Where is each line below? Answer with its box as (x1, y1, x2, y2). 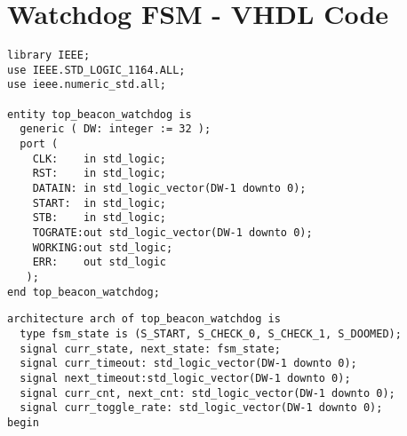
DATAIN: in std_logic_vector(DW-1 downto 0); (32, 182, 307, 195)
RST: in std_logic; (32, 167, 166, 180)
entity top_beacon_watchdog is (7, 107, 192, 121)
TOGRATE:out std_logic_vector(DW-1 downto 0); (32, 226, 313, 239)
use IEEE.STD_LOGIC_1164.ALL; (7, 63, 186, 76)
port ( (20, 138, 59, 151)
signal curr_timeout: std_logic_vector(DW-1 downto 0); (20, 357, 357, 370)
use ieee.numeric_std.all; (7, 78, 166, 91)
